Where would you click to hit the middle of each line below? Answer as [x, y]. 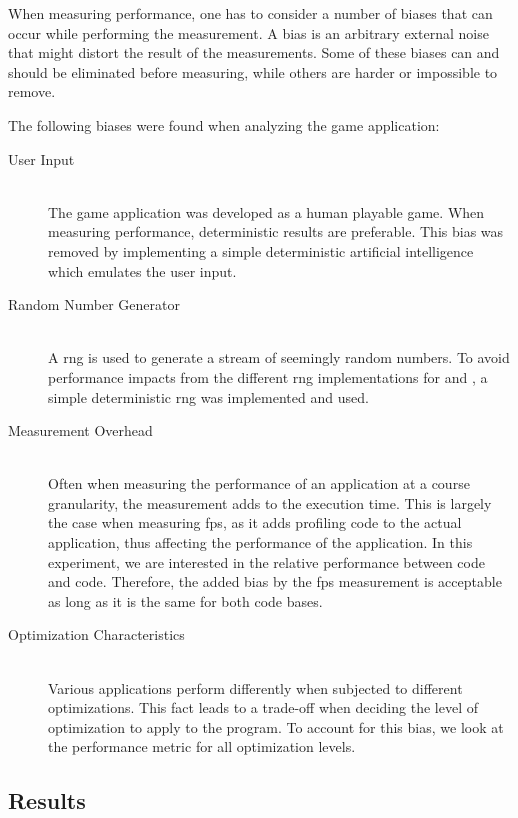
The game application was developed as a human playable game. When [266, 211]
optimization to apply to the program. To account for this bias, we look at [276, 726]
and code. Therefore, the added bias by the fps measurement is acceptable [275, 581]
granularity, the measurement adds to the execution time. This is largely [270, 502]
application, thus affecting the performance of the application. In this [260, 542]
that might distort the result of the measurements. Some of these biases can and [254, 52]
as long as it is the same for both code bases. [185, 600]
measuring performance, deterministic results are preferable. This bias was [276, 231]
